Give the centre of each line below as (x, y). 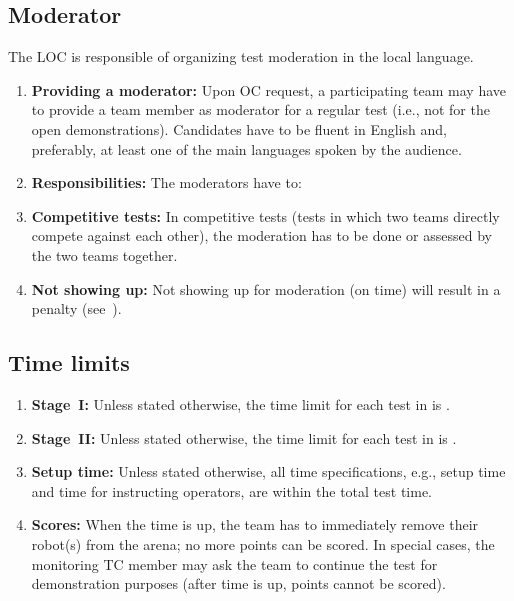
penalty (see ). (76, 308)
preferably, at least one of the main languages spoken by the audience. (246, 148)
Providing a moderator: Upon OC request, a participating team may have (269, 89)
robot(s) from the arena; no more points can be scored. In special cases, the (263, 543)
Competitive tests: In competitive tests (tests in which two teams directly (265, 215)
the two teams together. (104, 254)
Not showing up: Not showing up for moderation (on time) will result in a (266, 288)
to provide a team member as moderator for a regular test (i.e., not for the (260, 109)
